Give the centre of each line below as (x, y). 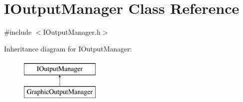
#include (18, 32)
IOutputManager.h (72, 32)
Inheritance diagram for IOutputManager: (68, 48)
